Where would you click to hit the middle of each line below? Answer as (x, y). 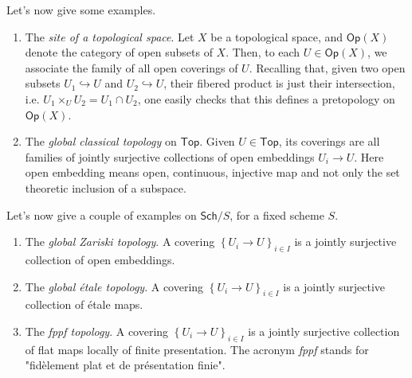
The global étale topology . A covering (114, 286)
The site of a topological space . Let (110, 36)
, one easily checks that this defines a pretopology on (266, 98)
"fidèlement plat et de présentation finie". (125, 365)
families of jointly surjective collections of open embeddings (170, 156)
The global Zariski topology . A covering (120, 242)
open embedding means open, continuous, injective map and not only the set (212, 172)
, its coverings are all (329, 141)
